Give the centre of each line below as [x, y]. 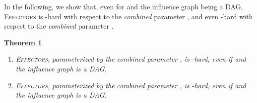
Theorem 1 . [24, 42]
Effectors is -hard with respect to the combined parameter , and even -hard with [128, 16]
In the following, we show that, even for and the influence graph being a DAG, [124, 6]
